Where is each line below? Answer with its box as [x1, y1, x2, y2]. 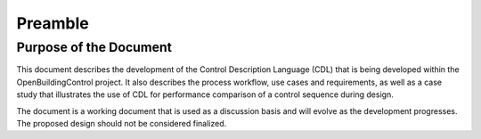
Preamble [16, 13, 89, 33]
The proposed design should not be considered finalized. [16, 118, 227, 128]
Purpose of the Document [16, 39, 173, 55]
